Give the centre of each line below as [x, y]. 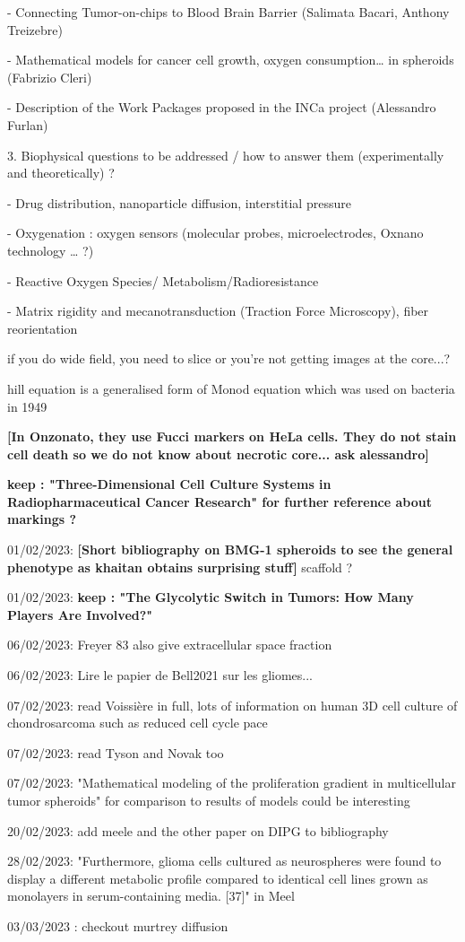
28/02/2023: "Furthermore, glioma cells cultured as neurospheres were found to [224, 861]
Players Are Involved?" [80, 614]
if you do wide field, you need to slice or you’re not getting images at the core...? [229, 358]
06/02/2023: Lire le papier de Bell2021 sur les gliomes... [160, 675]
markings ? [42, 519]
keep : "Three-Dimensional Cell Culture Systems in [169, 484]
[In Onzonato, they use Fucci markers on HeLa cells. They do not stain [232, 436]
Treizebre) [35, 29]
